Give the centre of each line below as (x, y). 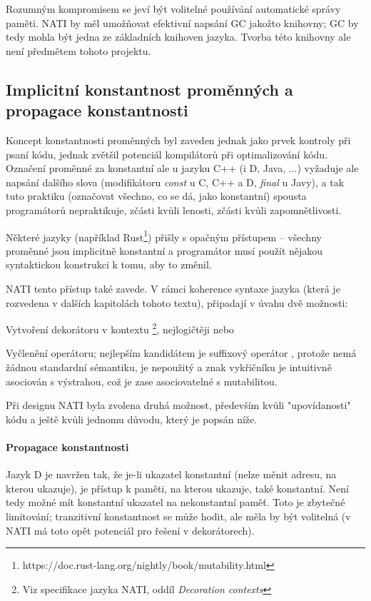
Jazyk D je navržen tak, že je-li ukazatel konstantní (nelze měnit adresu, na (171, 474)
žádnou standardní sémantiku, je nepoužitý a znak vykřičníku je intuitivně (169, 367)
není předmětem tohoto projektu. (78, 50)
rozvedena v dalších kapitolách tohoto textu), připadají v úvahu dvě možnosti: (177, 302)
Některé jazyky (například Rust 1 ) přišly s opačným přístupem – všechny (164, 236)
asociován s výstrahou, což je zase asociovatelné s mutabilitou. (142, 381)
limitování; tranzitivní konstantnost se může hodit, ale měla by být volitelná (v (178, 516)
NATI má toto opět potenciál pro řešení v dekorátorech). (130, 530)
